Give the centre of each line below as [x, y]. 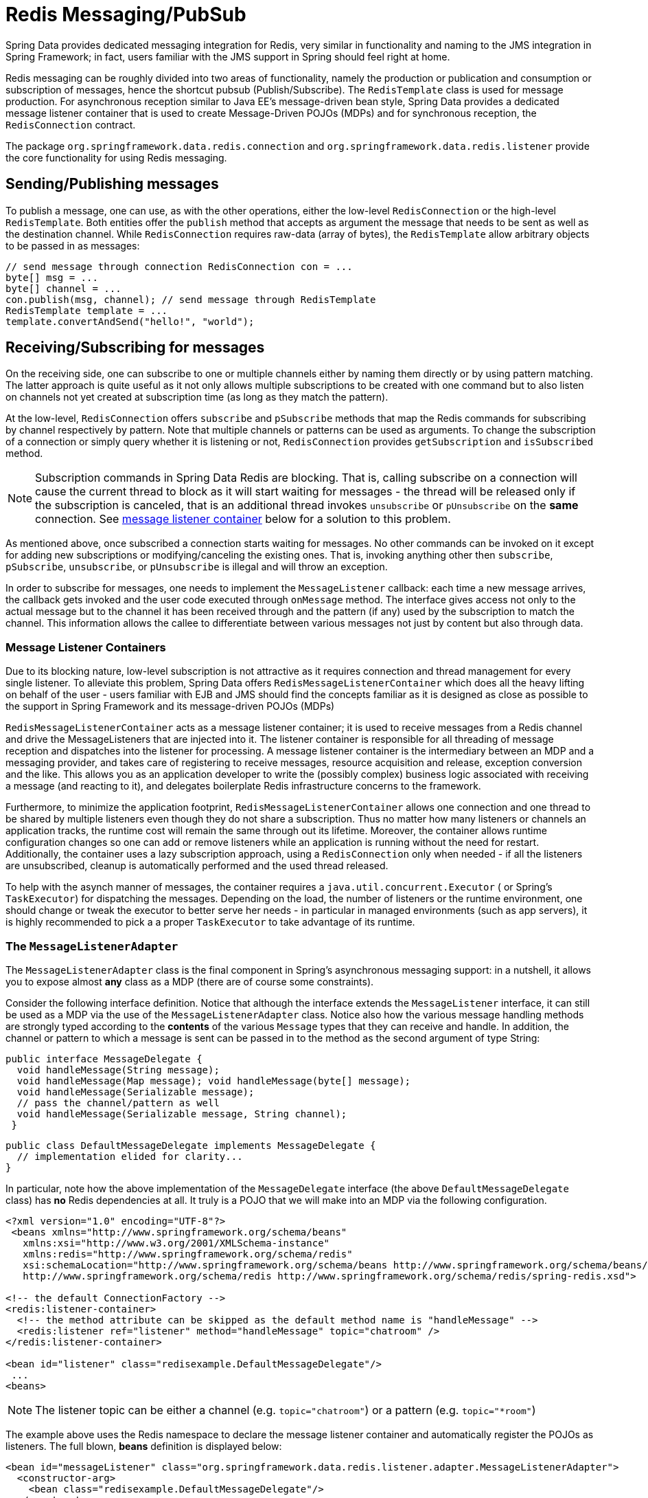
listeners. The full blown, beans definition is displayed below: [144, 1446]
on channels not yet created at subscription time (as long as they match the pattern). [197, 397]
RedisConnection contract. [71, 124]
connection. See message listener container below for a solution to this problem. [243, 519]
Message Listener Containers [86, 647]
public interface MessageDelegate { [104, 1059]
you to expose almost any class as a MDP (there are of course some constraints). [190, 981]
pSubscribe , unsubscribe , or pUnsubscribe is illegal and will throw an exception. [197, 567]
